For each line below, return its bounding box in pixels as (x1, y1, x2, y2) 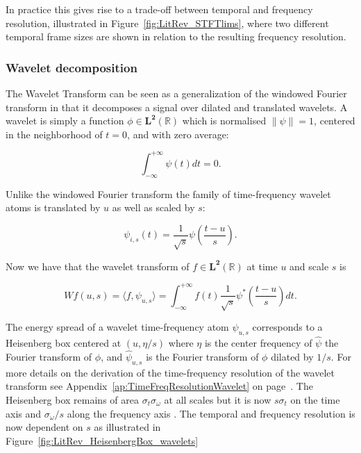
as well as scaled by (112, 200, 195, 215)
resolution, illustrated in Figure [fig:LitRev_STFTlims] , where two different (6, 15, 329, 30)
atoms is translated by (6, 200, 101, 215)
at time (246, 258, 278, 273)
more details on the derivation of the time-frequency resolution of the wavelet (6, 365, 335, 379)
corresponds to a (252, 320, 323, 334)
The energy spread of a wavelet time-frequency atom (6, 320, 229, 334)
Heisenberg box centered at (6, 336, 121, 350)
